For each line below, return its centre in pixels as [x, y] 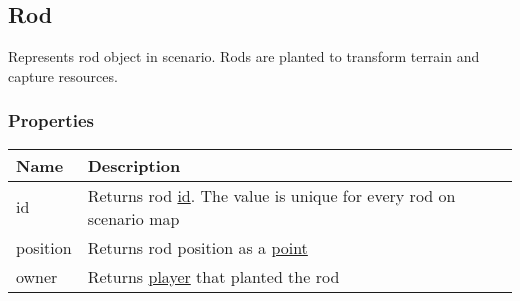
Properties [51, 120]
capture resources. [63, 75]
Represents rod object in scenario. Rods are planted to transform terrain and [244, 56]
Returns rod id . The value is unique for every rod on [271, 195]
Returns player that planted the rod [213, 276]
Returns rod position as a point [197, 247]
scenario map [133, 218]
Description [134, 165]
